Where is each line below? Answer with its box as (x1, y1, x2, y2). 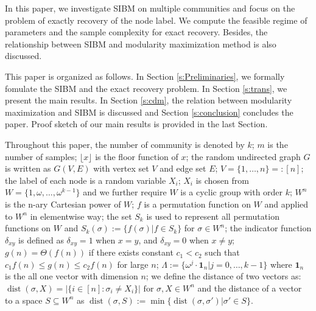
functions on (5, 222, 51, 234)
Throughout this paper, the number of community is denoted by (5, 138, 245, 150)
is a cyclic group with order (180, 186, 283, 198)
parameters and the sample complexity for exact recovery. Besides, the (5, 26, 268, 38)
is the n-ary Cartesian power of (5, 197, 121, 210)
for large (117, 257, 149, 270)
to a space (5, 293, 43, 306)
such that (205, 246, 240, 259)
